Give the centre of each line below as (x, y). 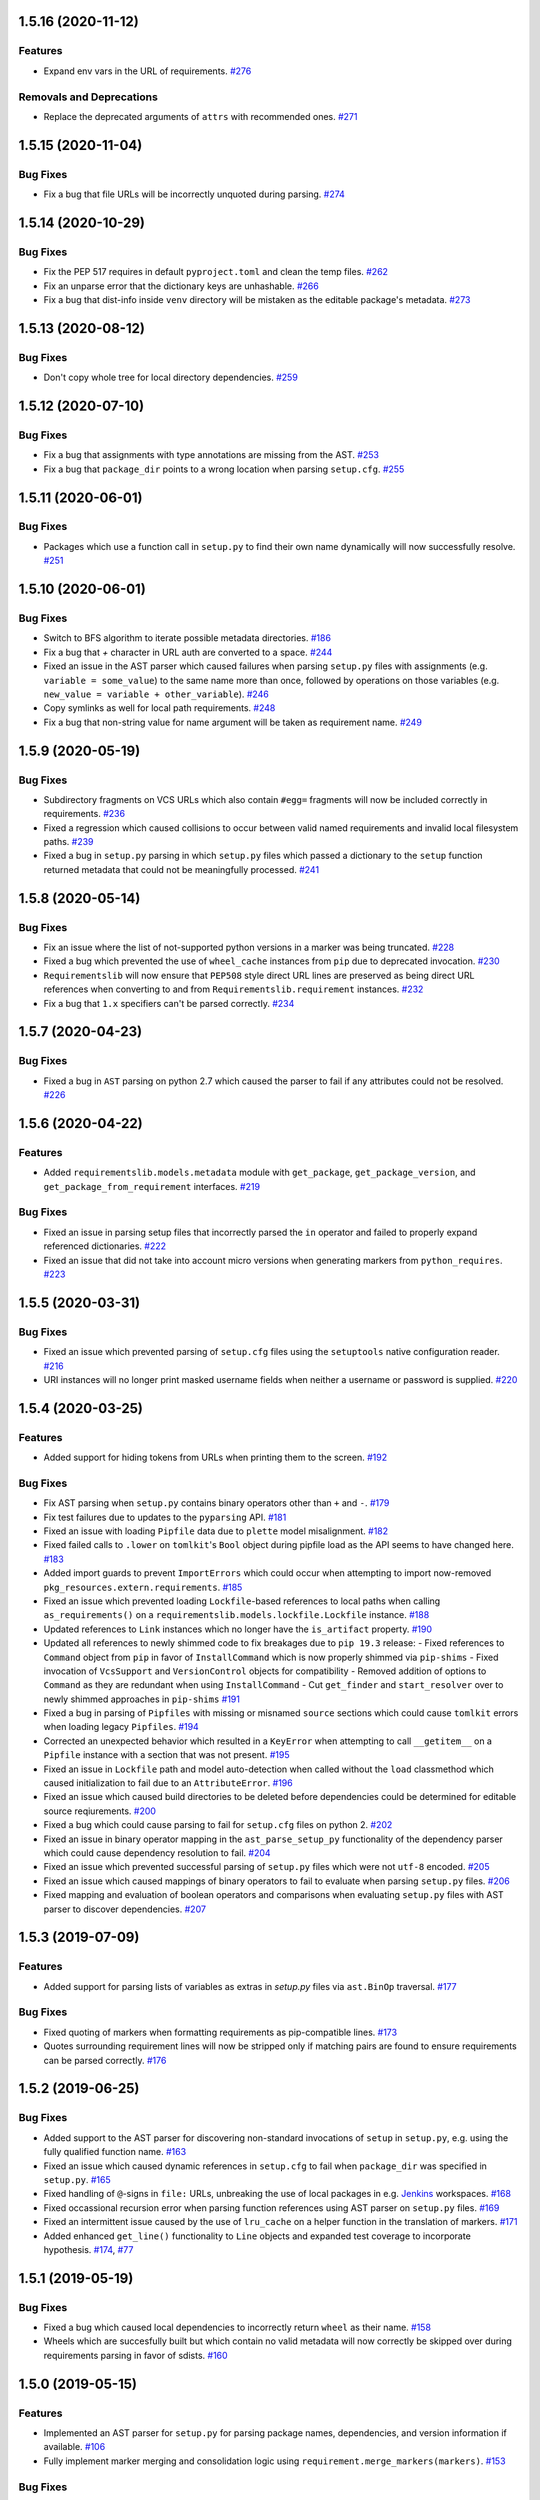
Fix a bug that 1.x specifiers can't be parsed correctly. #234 (169, 1003)
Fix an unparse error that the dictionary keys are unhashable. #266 (181, 286)
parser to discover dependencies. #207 (125, 1909)
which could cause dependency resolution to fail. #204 (157, 1852)
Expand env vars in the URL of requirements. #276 (147, 71)
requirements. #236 (84, 814)
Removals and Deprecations (88, 97)
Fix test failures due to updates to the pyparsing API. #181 (165, 1517)
